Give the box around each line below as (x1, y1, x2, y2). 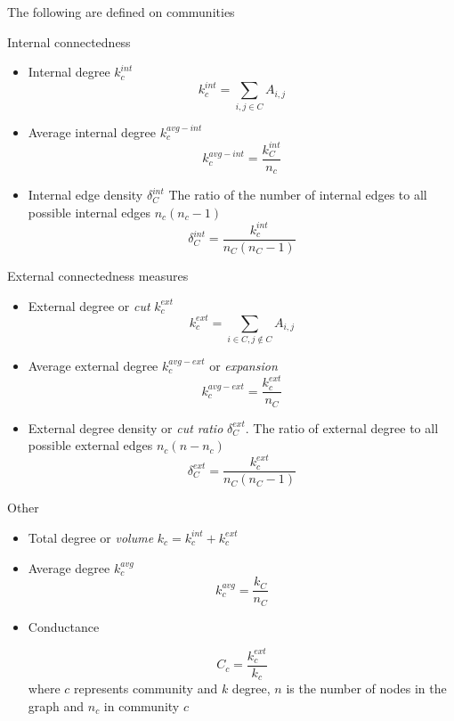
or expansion (209, 356, 278, 374)
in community (103, 696, 180, 715)
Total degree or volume (28, 528, 154, 546)
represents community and (74, 679, 218, 698)
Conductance (28, 617, 100, 635)
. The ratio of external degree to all (245, 418, 439, 437)
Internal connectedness (7, 32, 131, 51)
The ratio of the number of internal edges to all (168, 185, 427, 204)
